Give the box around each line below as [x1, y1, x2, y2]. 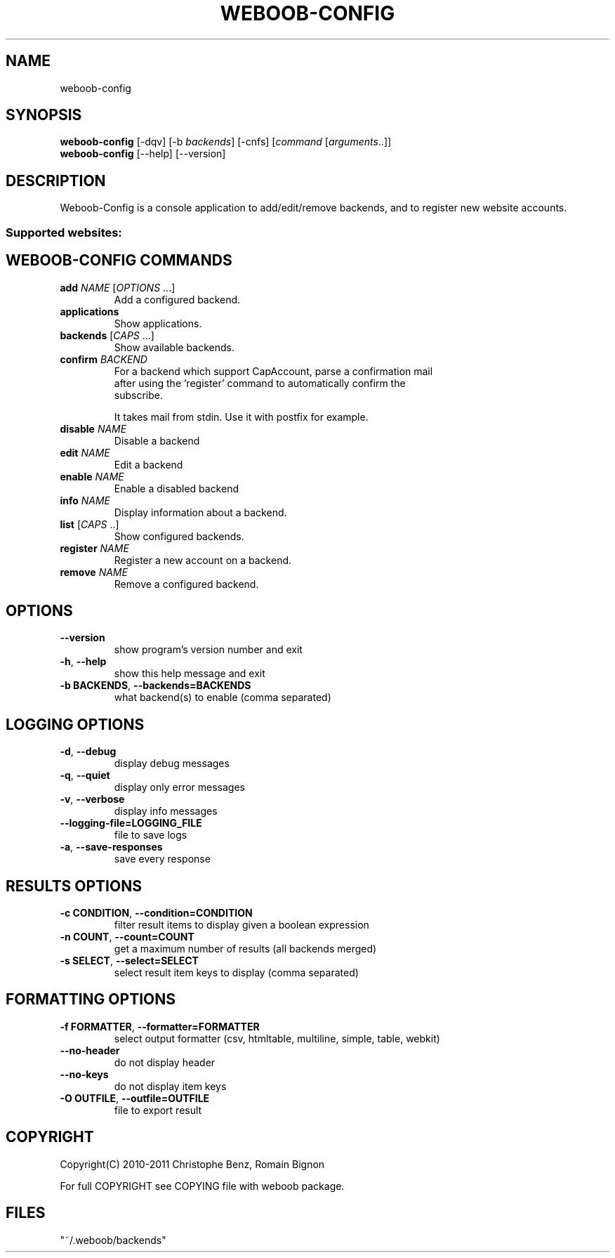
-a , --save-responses [60, 841, 163, 853]
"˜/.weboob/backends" [60, 1233, 166, 1246]
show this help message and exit [114, 667, 265, 680]
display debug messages [114, 757, 230, 770]
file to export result [114, 1103, 202, 1116]
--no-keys [60, 1068, 109, 1080]
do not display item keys [114, 1080, 227, 1092]
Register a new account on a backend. [114, 553, 292, 566]
